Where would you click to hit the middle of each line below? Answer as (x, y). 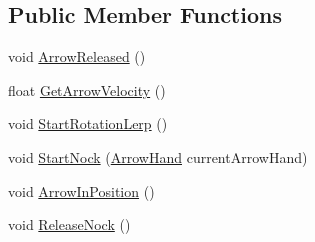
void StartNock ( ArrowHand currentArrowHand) (158, 156)
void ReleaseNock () (69, 224)
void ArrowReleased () (77, 56)
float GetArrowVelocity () (87, 89)
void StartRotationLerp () (88, 123)
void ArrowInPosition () (81, 190)
